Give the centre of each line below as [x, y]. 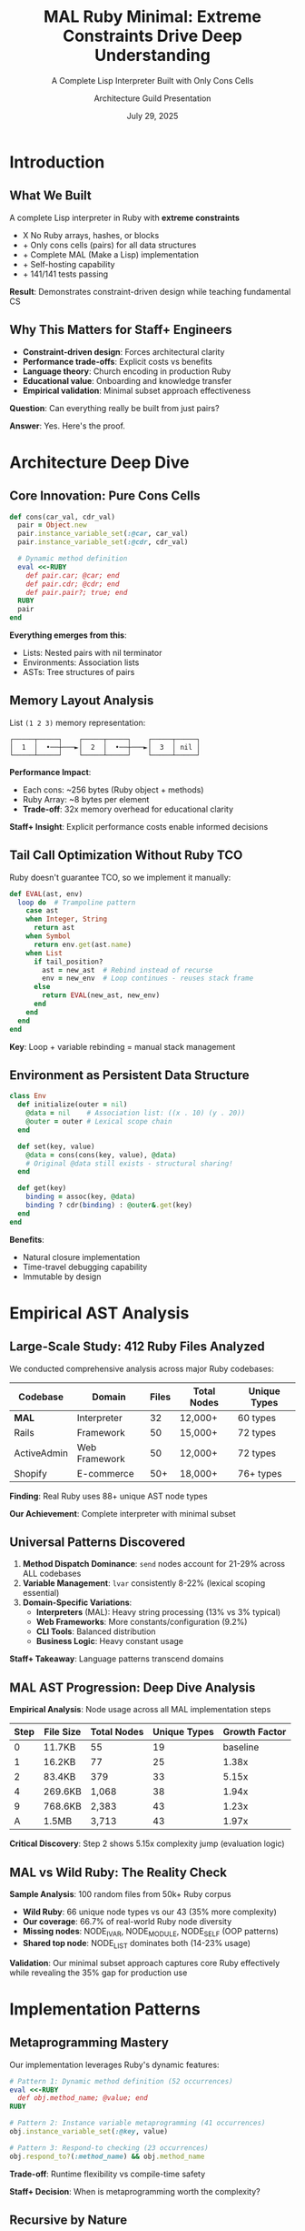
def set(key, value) [56, 1146]
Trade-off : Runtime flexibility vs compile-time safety [108, 2174]
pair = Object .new [53, 525]
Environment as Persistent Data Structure [129, 1075]
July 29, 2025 [152, 116]
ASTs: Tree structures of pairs [79, 672]
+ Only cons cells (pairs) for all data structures [109, 245]
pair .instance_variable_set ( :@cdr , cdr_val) [103, 542]
